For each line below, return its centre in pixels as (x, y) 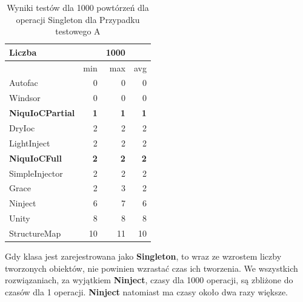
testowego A (78, 31)
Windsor (25, 98)
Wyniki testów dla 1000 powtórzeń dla (78, 7)
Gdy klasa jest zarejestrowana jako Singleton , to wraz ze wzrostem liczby (143, 256)
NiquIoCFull (35, 158)
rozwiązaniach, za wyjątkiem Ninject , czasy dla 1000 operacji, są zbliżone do (149, 280)
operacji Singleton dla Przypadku (78, 19)
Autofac (24, 83)
